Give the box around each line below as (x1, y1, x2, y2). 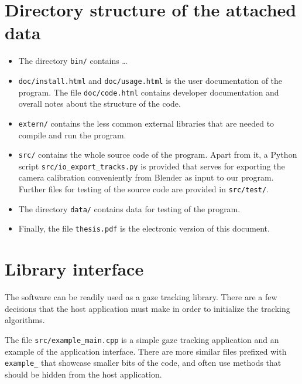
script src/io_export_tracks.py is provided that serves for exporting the (18, 159, 285, 172)
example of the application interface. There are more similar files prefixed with (5, 345, 287, 357)
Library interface (5, 257, 144, 281)
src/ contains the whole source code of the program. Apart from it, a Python (18, 148, 297, 161)
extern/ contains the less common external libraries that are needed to (18, 117, 274, 129)
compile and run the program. (18, 128, 126, 141)
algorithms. (5, 314, 45, 326)
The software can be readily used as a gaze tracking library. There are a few (5, 291, 277, 303)
